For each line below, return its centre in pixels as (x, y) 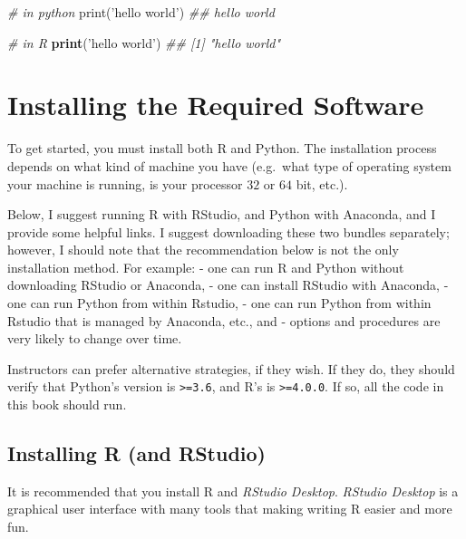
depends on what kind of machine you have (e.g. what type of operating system (229, 165)
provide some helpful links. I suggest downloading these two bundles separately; (228, 231)
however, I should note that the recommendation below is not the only (203, 250)
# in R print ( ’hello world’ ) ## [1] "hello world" (144, 42)
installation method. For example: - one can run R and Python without (206, 267)
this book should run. (67, 404)
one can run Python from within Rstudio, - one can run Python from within (219, 303)
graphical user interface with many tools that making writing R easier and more (230, 509)
